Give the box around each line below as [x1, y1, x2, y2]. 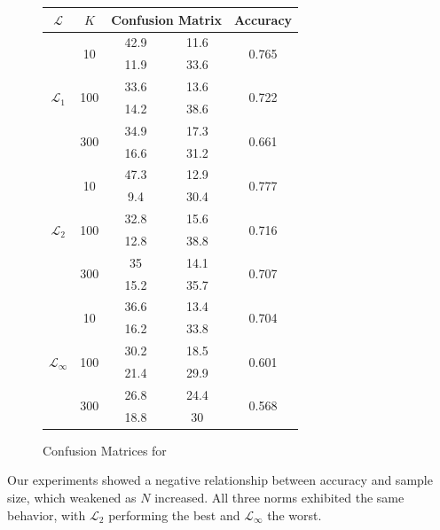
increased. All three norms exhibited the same [154, 487, 405, 506]
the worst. [267, 505, 322, 524]
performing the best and [108, 505, 240, 524]
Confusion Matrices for [43, 440, 167, 459]
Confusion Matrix [111, 10, 223, 28]
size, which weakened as [7, 487, 137, 506]
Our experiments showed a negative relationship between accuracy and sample [7, 471, 433, 489]
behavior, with [7, 505, 86, 524]
